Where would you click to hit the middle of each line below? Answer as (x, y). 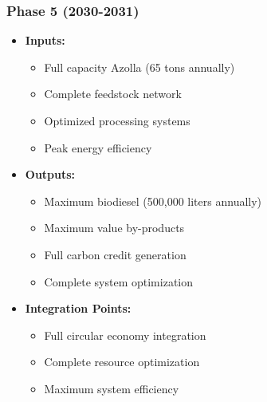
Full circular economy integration (125, 335)
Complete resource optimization (122, 362)
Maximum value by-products (114, 228)
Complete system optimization (119, 281)
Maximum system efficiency (112, 388)
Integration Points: (78, 308)
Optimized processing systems (117, 120)
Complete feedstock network (113, 94)
